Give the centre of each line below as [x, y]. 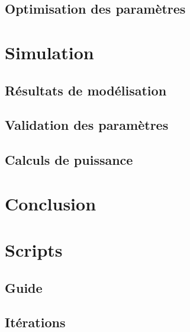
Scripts [34, 250]
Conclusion [51, 203]
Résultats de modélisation [86, 90]
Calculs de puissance [69, 160]
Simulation [49, 52]
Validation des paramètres [87, 125]
